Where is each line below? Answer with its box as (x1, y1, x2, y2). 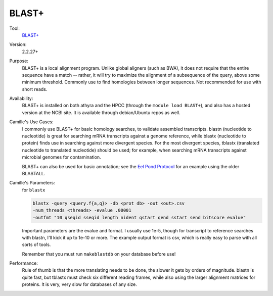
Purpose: (9, 58, 29, 64)
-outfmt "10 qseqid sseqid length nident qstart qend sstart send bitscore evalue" (32, 215, 246, 220)
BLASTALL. (22, 170, 45, 176)
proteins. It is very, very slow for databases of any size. (22, 281, 138, 287)
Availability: (9, 95, 33, 102)
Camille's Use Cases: (9, 119, 54, 125)
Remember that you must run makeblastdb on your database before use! (22, 251, 176, 257)
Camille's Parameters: (9, 180, 55, 186)
